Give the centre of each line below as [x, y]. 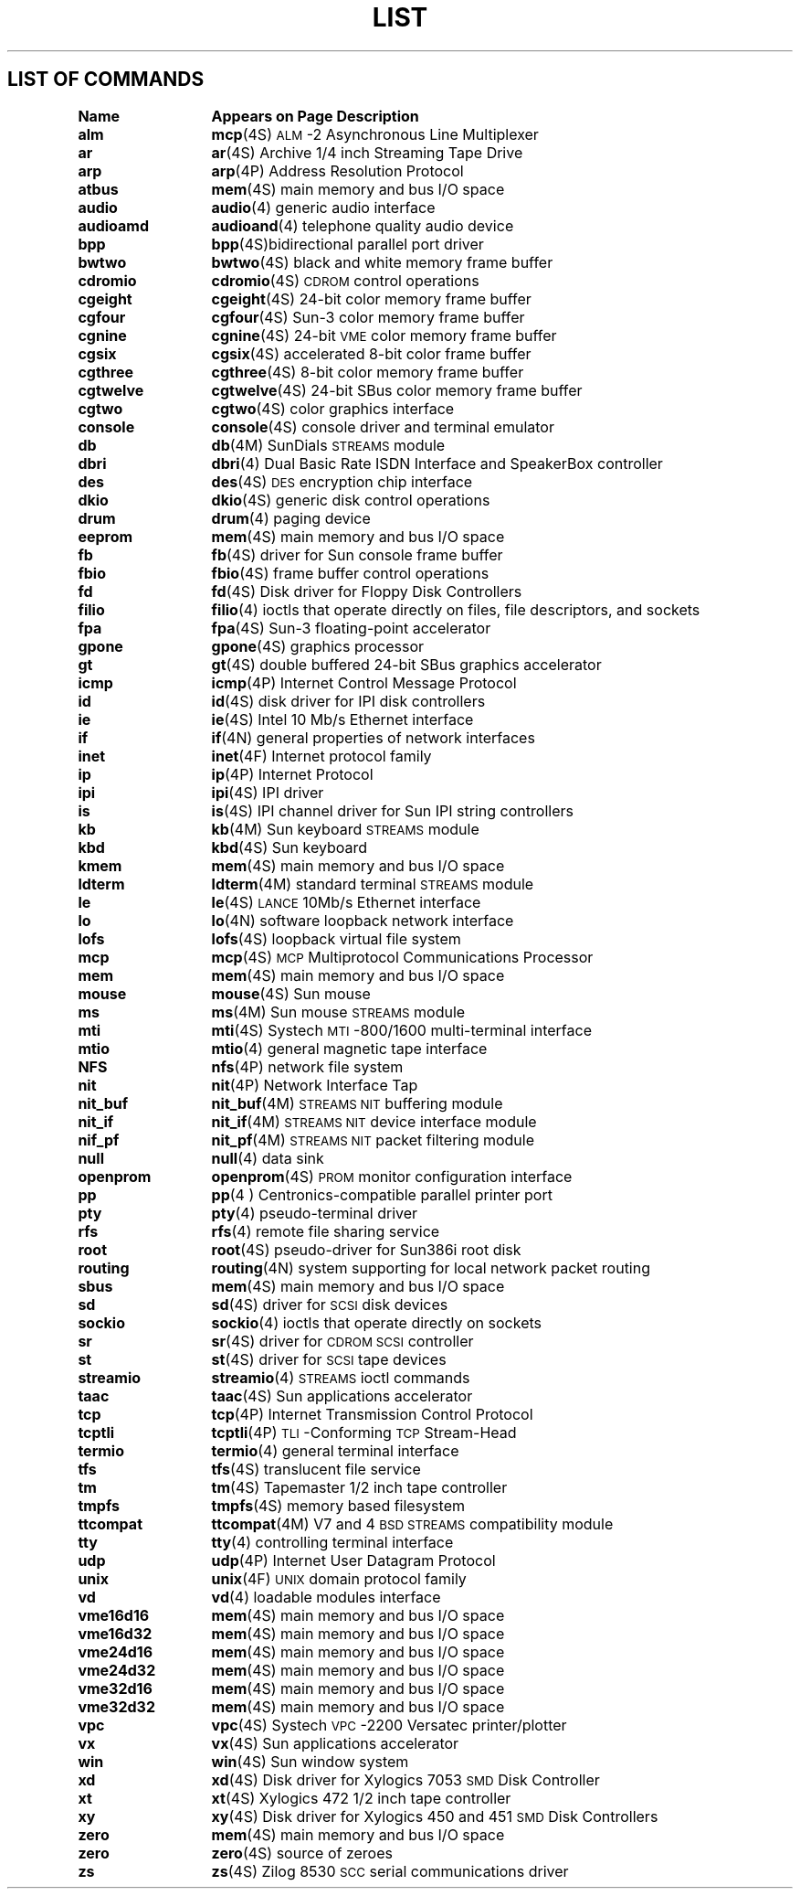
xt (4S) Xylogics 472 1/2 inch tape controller [361, 1798]
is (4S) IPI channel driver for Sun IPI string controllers [392, 810]
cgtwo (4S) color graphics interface [333, 408]
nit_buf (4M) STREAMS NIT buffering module [357, 1103]
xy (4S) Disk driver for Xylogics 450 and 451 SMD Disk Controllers [435, 1816]
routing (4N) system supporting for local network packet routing [431, 1268]
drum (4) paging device [291, 518]
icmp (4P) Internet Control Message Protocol [364, 682]
